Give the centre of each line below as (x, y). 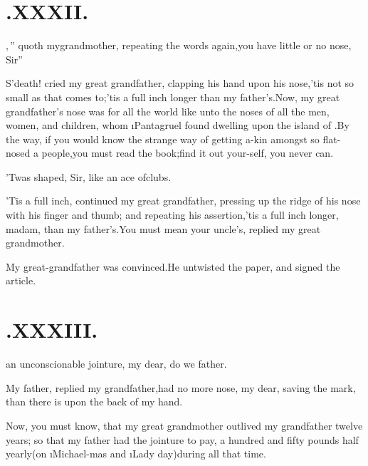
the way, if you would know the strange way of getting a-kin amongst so (163, 139)
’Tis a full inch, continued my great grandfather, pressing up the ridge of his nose (183, 201)
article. (21, 280)
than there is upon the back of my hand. (94, 402)
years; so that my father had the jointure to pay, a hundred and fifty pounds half (182, 439)
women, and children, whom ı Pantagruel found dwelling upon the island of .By (178, 125)
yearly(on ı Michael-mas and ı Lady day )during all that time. (136, 454)
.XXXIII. (52, 330)
